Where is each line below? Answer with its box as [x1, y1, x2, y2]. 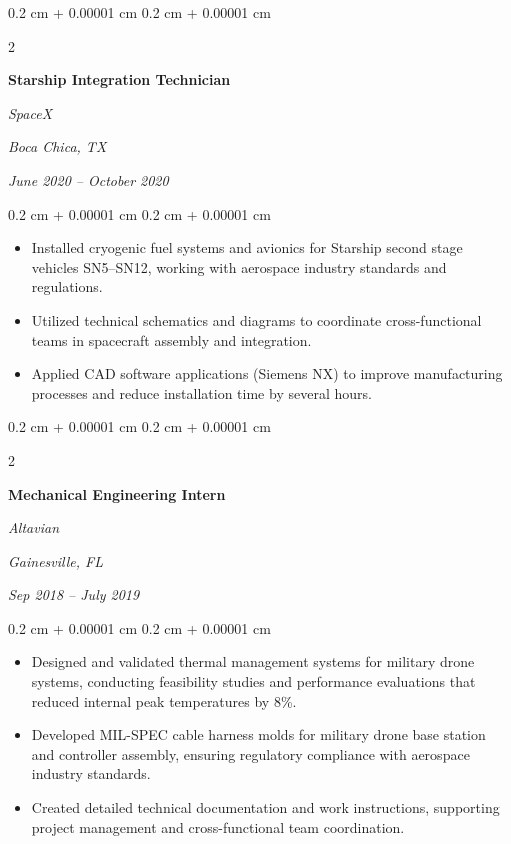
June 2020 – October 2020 [8, 169, 169, 190]
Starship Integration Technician [8, 69, 231, 90]
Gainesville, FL [8, 550, 103, 571]
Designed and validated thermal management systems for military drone [31, 651, 475, 672]
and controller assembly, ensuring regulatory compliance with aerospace [31, 743, 470, 764]
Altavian [8, 517, 60, 538]
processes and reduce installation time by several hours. [31, 382, 372, 403]
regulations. [31, 276, 103, 297]
